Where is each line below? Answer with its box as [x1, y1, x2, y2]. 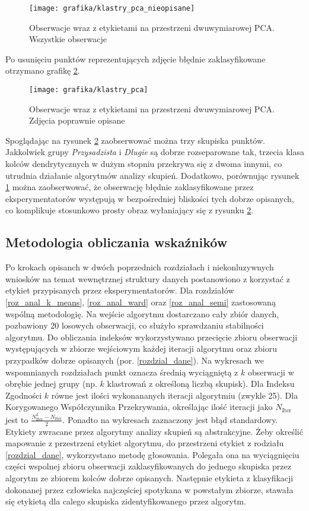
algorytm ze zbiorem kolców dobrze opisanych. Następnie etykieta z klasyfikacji [5, 472, 294, 484]
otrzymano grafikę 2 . [5, 64, 80, 77]
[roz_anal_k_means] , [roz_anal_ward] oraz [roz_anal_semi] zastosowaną [5, 296, 276, 308]
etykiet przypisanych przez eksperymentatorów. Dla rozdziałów [5, 284, 234, 296]
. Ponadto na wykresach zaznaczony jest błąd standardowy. [62, 413, 278, 425]
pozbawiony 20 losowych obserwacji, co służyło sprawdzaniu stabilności [5, 319, 264, 332]
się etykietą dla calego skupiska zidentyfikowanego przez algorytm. [5, 495, 246, 507]
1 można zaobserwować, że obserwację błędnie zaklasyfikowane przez [5, 181, 254, 193]
